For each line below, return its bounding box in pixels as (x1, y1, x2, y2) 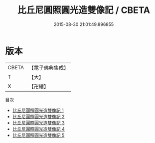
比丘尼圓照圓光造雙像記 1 (12, 107, 64, 113)
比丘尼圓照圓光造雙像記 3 (12, 120, 65, 126)
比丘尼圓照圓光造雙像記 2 (12, 113, 65, 120)
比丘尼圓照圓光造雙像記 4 (12, 126, 65, 132)
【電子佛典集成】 (28, 64, 69, 71)
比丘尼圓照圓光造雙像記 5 (12, 132, 65, 138)
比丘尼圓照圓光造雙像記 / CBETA (17, 4, 151, 16)
